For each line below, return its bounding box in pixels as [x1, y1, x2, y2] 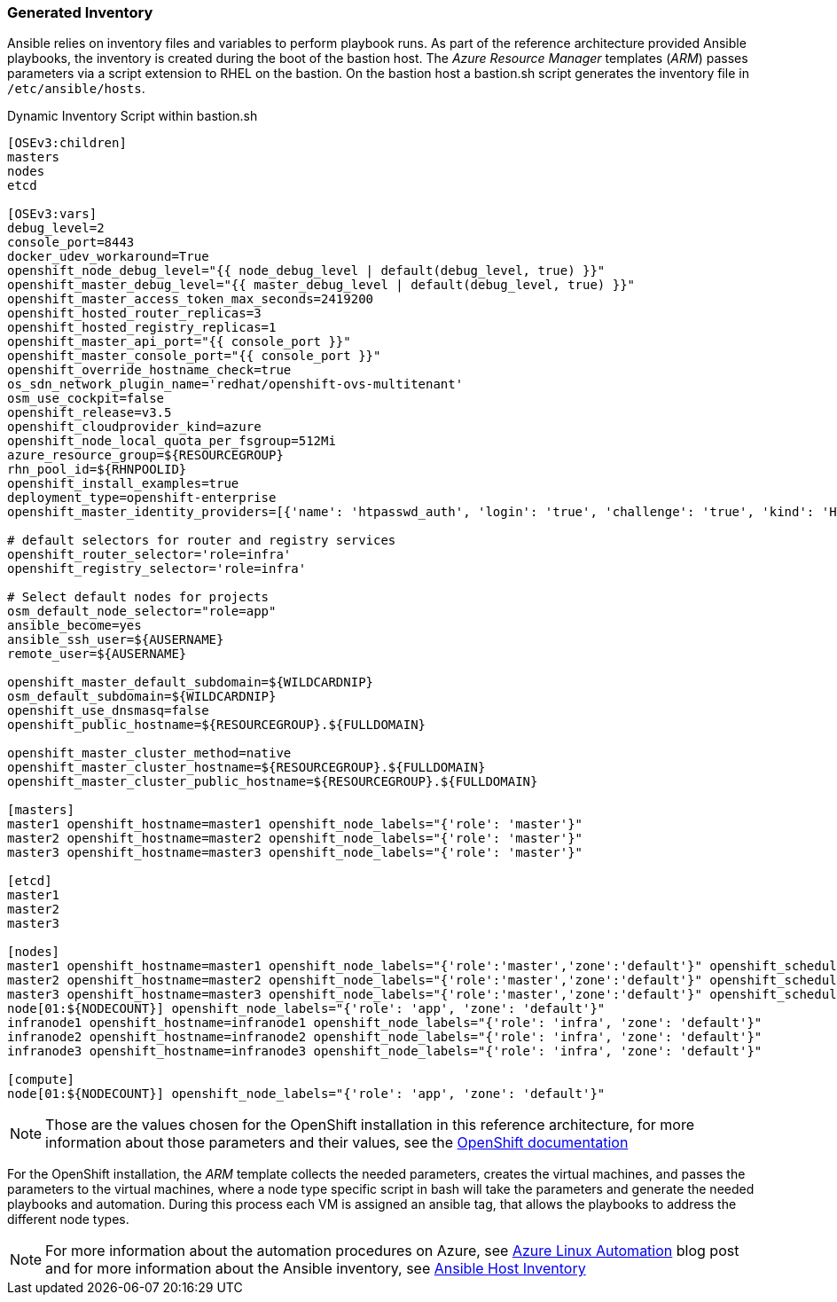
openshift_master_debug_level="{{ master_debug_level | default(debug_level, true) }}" [7, 278, 636, 293]
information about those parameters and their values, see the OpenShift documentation [45, 1133, 629, 1152]
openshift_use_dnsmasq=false [7, 703, 209, 718]
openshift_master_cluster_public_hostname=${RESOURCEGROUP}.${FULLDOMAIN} [7, 774, 538, 789]
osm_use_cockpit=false [7, 391, 165, 406]
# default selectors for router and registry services [7, 533, 396, 548]
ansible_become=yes [7, 618, 142, 633]
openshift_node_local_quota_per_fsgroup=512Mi [7, 434, 336, 449]
